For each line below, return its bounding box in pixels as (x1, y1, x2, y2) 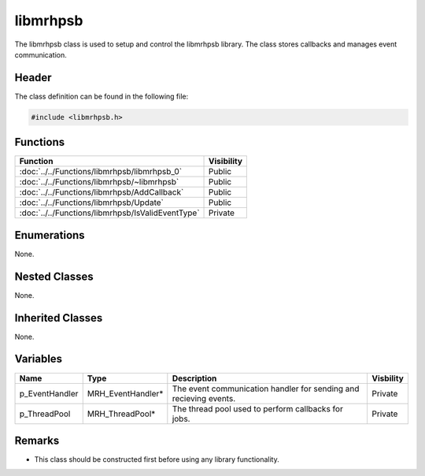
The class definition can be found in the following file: (14, 91, 189, 101)
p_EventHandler (19, 388, 79, 399)
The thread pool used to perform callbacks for (172, 403, 344, 414)
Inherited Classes (14, 311, 103, 325)
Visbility (371, 373, 405, 384)
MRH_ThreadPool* (87, 408, 156, 419)
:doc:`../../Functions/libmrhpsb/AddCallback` (19, 187, 184, 198)
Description (172, 373, 217, 384)
